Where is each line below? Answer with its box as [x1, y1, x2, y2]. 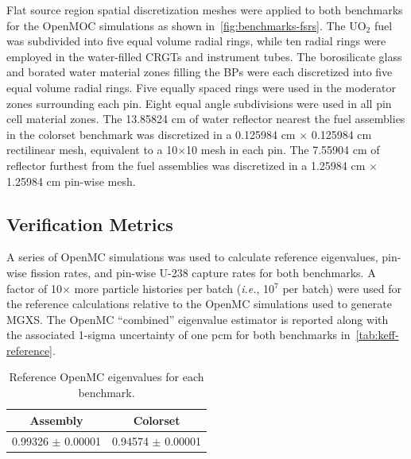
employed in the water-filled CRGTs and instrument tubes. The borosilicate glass [6, 48, 402, 64]
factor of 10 [6, 280, 63, 296]
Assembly [29, 411, 83, 428]
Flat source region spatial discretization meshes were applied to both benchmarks [6, 2, 403, 17]
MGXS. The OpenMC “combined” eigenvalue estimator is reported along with [6, 310, 389, 327]
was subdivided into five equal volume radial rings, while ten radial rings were [6, 33, 386, 49]
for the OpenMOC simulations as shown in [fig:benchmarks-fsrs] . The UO [6, 17, 366, 33]
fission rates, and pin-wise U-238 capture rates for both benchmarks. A [30, 264, 376, 280]
